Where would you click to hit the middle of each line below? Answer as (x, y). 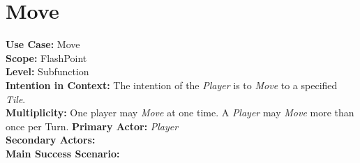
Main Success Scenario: (63, 153)
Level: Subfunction (47, 71)
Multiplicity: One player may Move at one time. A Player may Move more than (180, 112)
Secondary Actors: (51, 140)
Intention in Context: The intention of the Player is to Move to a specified (172, 85)
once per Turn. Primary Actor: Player (92, 126)
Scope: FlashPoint (46, 57)
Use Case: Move (43, 44)
